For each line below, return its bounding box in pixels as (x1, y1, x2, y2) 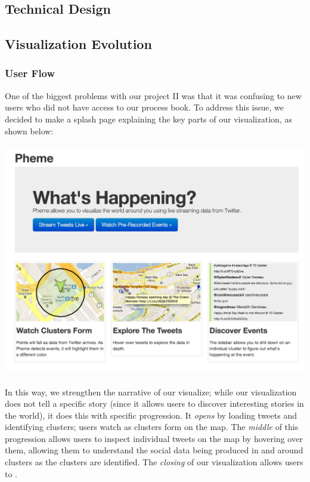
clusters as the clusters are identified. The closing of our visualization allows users (5, 456, 303, 468)
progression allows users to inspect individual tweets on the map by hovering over (5, 432, 303, 444)
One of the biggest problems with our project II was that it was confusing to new (5, 89, 302, 102)
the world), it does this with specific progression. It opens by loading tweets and (5, 409, 297, 421)
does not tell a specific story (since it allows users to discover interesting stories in (5, 397, 304, 410)
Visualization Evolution (5, 35, 152, 53)
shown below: (5, 124, 54, 137)
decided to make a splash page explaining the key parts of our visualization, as (5, 112, 292, 125)
